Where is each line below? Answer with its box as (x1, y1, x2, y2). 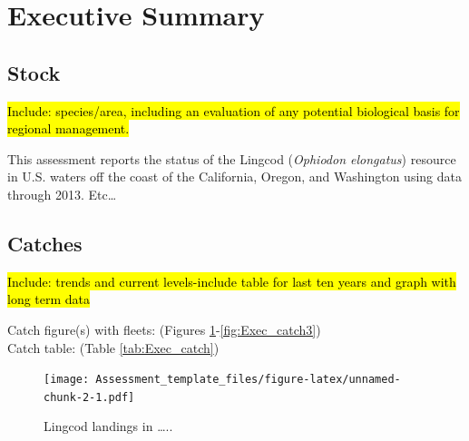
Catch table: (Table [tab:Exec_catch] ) (7, 338, 220, 357)
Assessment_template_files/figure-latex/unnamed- (95, 373, 401, 387)
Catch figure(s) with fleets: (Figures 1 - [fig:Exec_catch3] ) (7, 319, 321, 338)
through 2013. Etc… (7, 184, 117, 203)
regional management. (7, 119, 130, 138)
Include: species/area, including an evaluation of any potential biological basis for (7, 101, 460, 120)
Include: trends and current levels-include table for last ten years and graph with (7, 271, 456, 290)
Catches (7, 229, 83, 257)
